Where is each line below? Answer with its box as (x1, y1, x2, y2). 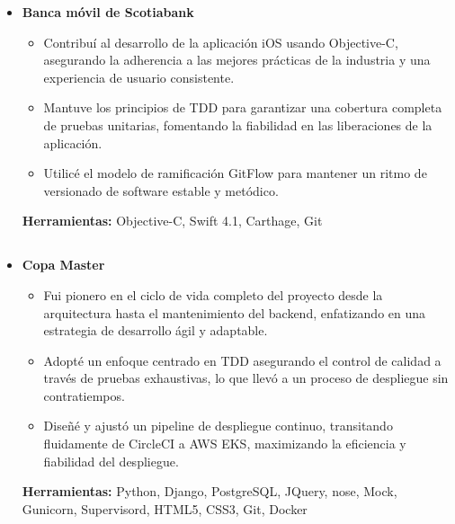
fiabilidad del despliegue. (43, 451, 179, 470)
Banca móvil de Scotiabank (22, 3, 194, 21)
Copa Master (22, 255, 105, 274)
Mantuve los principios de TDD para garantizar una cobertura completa (43, 98, 442, 117)
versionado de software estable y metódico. (43, 181, 279, 200)
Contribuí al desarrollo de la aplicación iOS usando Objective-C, (43, 32, 398, 51)
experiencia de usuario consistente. (43, 67, 235, 86)
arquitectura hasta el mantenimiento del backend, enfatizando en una (43, 303, 426, 322)
